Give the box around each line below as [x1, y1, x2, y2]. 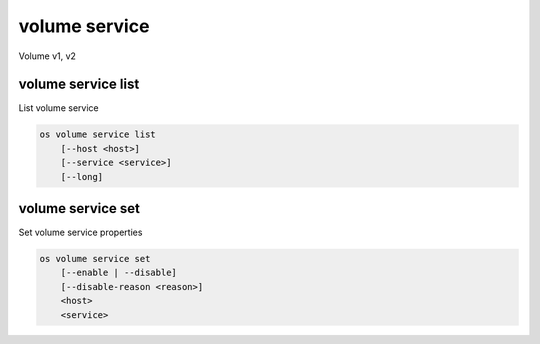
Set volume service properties [18, 226, 143, 239]
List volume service [18, 102, 99, 114]
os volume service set [39, 253, 151, 265]
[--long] [60, 171, 104, 182]
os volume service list [39, 129, 157, 140]
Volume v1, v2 [18, 50, 77, 62]
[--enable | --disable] [60, 267, 177, 279]
